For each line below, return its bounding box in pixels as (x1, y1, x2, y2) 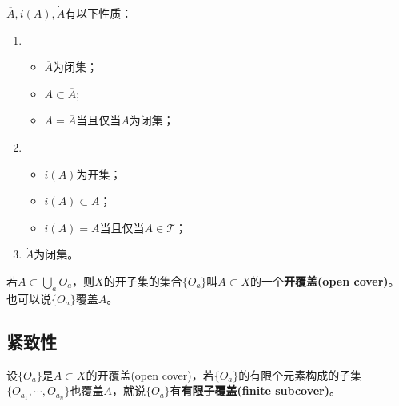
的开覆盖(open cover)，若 (86, 366, 214, 383)
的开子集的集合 (103, 272, 182, 289)
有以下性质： (65, 5, 133, 21)
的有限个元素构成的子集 (238, 366, 362, 383)
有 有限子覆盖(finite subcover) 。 (170, 382, 341, 399)
